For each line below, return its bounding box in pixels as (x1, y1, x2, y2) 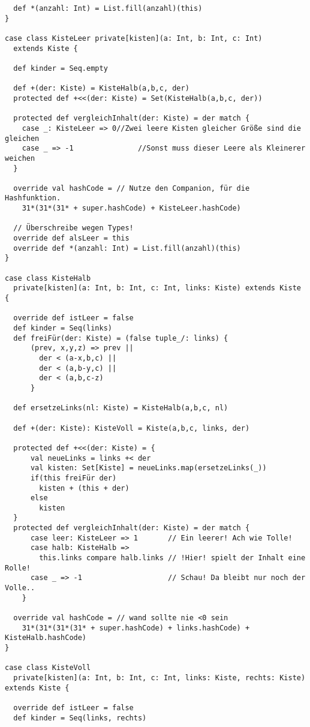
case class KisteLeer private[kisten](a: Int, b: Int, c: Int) (5, 34, 263, 43)
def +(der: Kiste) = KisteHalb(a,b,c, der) (13, 84, 189, 93)
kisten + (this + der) (39, 483, 130, 492)
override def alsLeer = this (13, 234, 130, 243)
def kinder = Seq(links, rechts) (13, 713, 147, 722)
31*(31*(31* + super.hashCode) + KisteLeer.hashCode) (22, 204, 241, 213)
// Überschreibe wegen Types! (13, 224, 134, 233)
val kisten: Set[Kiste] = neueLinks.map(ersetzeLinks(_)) (30, 464, 267, 473)
